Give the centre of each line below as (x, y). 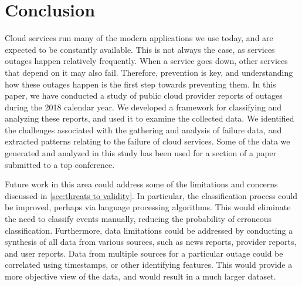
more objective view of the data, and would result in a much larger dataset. (140, 276)
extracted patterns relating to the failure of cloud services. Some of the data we (147, 141)
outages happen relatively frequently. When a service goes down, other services (146, 61)
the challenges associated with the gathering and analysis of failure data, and (143, 129)
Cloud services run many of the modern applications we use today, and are (139, 38)
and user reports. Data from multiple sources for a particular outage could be (144, 253)
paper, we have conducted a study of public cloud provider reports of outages (144, 95)
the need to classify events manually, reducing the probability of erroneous (138, 219)
